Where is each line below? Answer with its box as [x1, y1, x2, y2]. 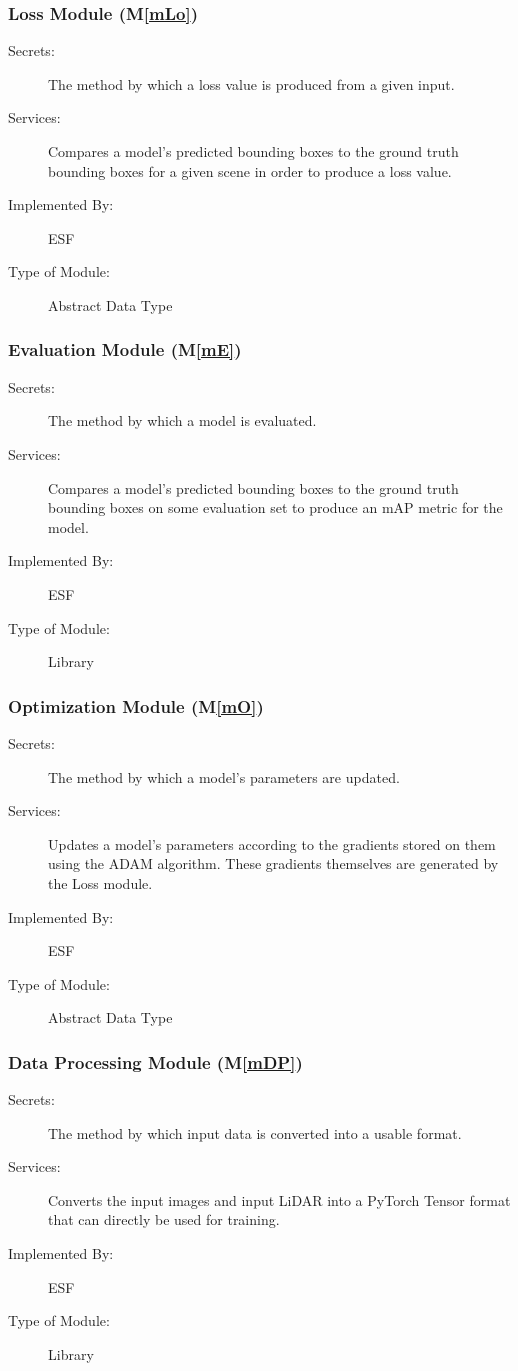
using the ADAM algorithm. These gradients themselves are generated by [48, 853, 499, 874]
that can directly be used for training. [48, 1209, 280, 1230]
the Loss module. [48, 872, 153, 893]
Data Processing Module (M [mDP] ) [8, 1049, 303, 1074]
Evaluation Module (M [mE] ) [8, 337, 242, 362]
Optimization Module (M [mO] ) [8, 693, 264, 718]
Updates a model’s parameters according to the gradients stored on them [48, 833, 496, 854]
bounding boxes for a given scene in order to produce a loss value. [48, 160, 452, 181]
